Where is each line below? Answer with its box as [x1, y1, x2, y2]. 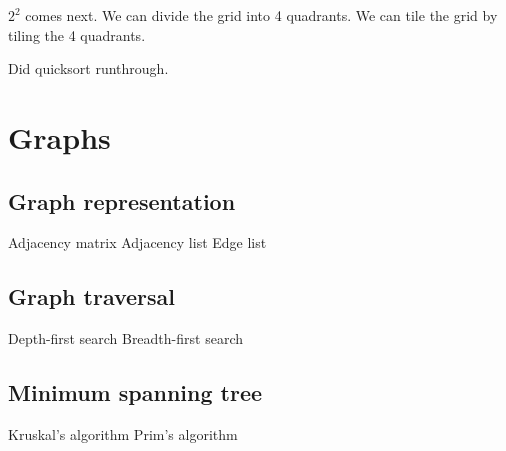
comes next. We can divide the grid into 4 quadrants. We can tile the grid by [25, 5, 498, 25]
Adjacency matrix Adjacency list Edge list [8, 232, 267, 253]
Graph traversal [8, 281, 176, 312]
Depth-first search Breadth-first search [8, 328, 243, 349]
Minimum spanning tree [8, 377, 263, 408]
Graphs [8, 116, 111, 157]
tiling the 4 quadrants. [8, 24, 146, 45]
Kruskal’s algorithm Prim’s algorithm [8, 423, 238, 444]
